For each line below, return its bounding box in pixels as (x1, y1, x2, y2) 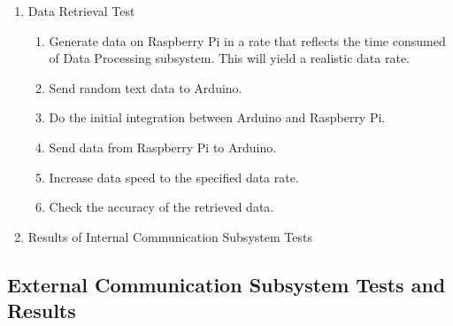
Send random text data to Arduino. (49, 78, 242, 97)
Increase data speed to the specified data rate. (49, 167, 299, 186)
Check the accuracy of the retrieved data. (49, 198, 274, 216)
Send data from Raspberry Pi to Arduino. (49, 137, 277, 156)
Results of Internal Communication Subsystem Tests (27, 227, 312, 245)
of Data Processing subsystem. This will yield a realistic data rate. (49, 49, 411, 67)
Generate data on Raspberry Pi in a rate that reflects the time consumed (49, 31, 446, 50)
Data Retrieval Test (27, 2, 135, 19)
